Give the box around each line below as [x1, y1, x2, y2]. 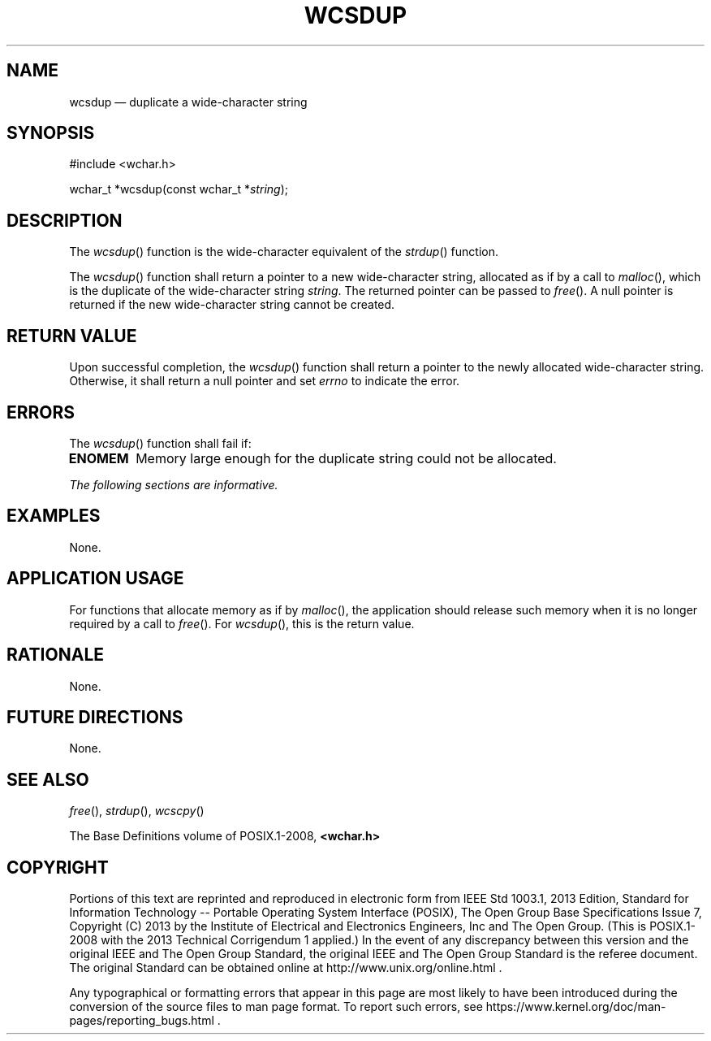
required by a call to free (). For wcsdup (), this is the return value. [69, 616, 415, 631]
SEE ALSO [6, 769, 89, 790]
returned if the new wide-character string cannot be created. [69, 297, 395, 312]
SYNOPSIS [6, 123, 95, 144]
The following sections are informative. [69, 477, 278, 492]
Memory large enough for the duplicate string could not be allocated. [136, 449, 557, 466]
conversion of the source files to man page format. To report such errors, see [69, 1000, 483, 1014]
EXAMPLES [6, 505, 101, 527]
